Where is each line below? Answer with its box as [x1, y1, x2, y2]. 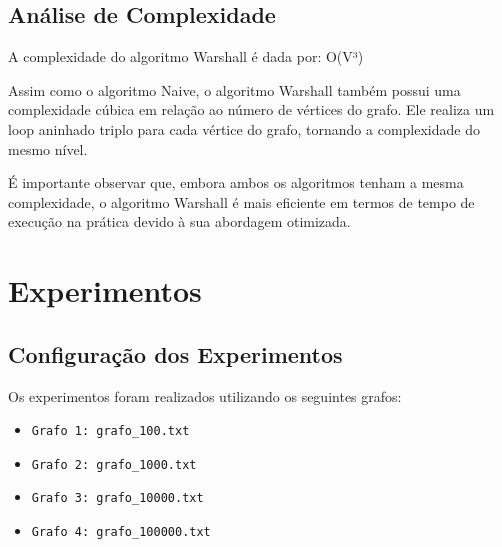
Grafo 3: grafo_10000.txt [31, 491, 204, 506]
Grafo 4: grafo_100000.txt [31, 525, 211, 540]
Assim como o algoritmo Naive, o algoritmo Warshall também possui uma [8, 79, 461, 100]
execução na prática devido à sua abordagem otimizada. [8, 211, 351, 232]
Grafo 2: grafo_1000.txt [31, 457, 197, 472]
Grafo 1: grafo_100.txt [31, 424, 190, 439]
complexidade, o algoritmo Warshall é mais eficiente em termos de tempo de [8, 191, 475, 212]
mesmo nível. [8, 138, 88, 159]
